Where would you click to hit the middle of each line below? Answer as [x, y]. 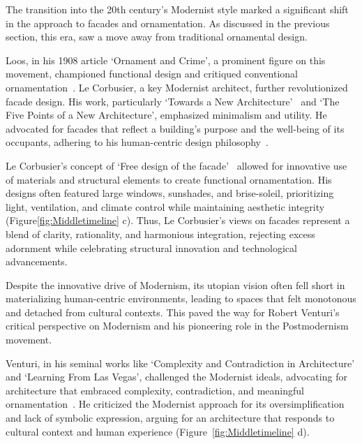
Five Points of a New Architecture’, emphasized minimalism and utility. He [166, 115]
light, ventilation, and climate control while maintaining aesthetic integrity [165, 206]
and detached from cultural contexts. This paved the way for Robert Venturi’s [173, 312]
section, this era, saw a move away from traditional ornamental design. [157, 37]
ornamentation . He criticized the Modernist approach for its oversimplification [175, 404]
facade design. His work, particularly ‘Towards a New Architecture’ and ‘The [173, 101]
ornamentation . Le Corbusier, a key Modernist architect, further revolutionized [177, 87]
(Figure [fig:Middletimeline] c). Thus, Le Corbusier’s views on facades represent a [178, 220]
